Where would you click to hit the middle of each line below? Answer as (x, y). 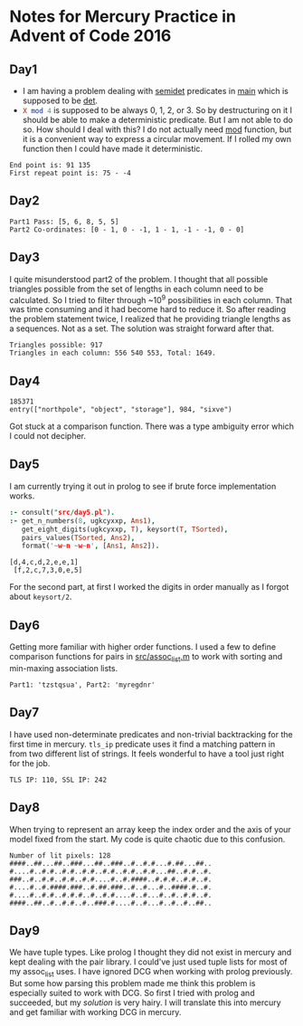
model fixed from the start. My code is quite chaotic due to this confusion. (147, 839)
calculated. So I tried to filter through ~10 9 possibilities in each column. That (151, 299)
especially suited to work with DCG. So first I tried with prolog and (132, 993)
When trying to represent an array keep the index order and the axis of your (150, 829)
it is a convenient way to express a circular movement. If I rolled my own (157, 139)
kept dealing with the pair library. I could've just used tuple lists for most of (148, 962)
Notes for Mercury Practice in (123, 17)
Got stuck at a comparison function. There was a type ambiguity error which (151, 426)
